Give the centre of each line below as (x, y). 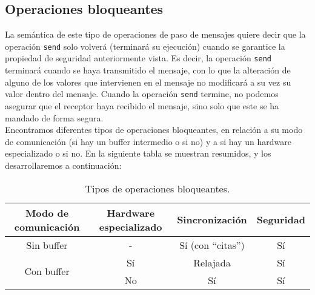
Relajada (212, 262)
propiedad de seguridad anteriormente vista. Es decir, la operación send (138, 58)
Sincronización (212, 220)
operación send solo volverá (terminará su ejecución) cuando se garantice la (145, 46)
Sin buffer (47, 245)
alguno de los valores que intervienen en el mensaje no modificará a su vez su (148, 82)
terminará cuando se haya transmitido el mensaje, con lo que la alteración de (148, 70)
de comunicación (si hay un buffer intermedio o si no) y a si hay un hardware (148, 141)
